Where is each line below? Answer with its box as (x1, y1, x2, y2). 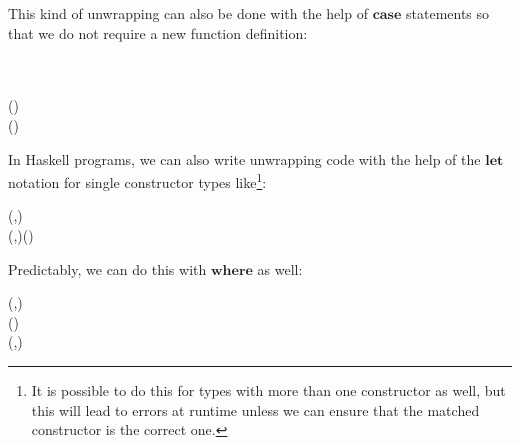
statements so (406, 3, 490, 23)
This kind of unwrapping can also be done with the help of (8, 3, 368, 23)
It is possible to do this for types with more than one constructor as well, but (31, 379, 506, 400)
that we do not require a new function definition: (8, 22, 308, 43)
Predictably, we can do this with (8, 258, 207, 279)
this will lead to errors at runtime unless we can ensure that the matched (31, 399, 480, 420)
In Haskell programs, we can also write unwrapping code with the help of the (8, 148, 481, 169)
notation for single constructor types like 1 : (8, 169, 267, 192)
